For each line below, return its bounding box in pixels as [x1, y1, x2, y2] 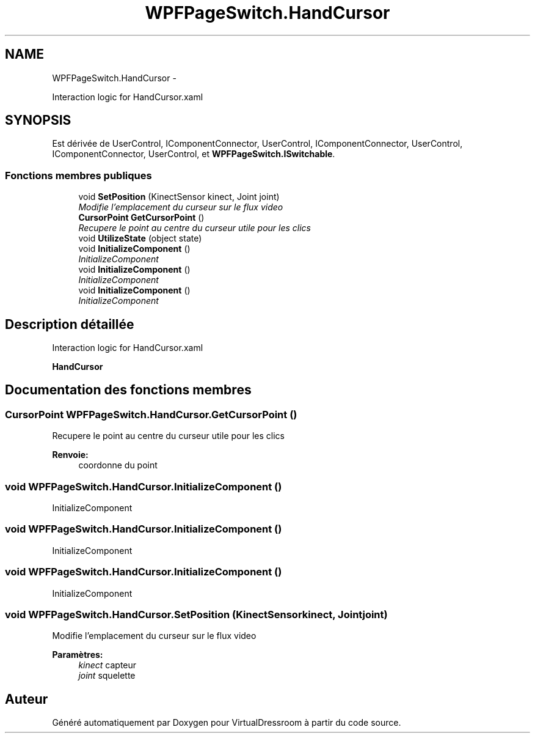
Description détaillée [5, 316, 134, 332]
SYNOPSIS [5, 113, 71, 128]
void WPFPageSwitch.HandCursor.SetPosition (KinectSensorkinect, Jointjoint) [5, 608, 388, 621]
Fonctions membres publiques [5, 169, 152, 182]
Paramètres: [52, 649, 103, 660]
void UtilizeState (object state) [78, 233, 202, 244]
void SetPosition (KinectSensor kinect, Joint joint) [78, 191, 280, 202]
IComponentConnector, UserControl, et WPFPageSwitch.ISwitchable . [52, 149, 335, 160]
